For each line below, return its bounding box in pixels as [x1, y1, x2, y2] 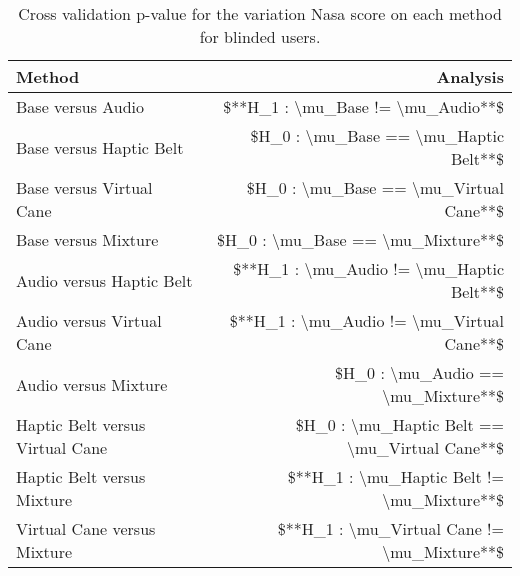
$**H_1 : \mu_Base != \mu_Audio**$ [223, 95, 504, 118]
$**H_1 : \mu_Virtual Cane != [277, 517, 504, 540]
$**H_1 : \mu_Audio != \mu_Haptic [233, 257, 504, 280]
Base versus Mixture [16, 228, 159, 251]
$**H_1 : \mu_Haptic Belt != [287, 465, 504, 488]
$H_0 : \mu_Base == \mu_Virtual [246, 176, 504, 199]
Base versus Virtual [16, 176, 153, 199]
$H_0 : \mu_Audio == [335, 361, 504, 384]
